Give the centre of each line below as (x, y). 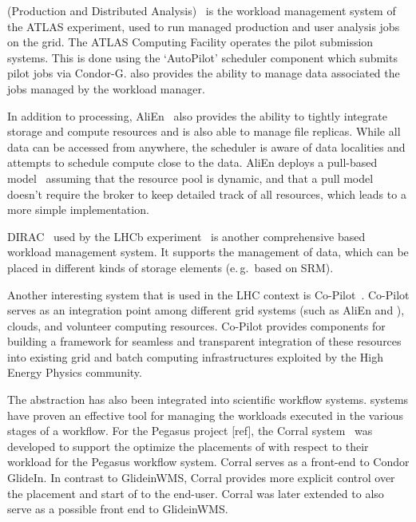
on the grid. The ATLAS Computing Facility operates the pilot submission (190, 42)
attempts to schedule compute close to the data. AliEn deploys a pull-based (192, 162)
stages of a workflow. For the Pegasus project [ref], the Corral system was (190, 431)
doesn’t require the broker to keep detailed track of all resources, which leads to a (207, 194)
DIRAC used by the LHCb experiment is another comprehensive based (186, 236)
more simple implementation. (78, 210)
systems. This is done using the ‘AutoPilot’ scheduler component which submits (202, 57)
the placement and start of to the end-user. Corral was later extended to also (196, 493)
